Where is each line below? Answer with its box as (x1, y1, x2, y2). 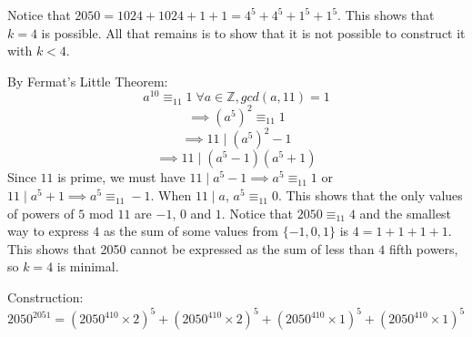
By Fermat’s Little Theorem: (7, 71, 168, 90)
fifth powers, (388, 239, 458, 258)
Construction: (7, 288, 84, 307)
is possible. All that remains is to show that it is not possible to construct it (41, 23, 466, 42)
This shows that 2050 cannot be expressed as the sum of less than (7, 239, 375, 258)
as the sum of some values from (103, 221, 278, 240)
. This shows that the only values (277, 186, 463, 205)
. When (150, 186, 192, 205)
